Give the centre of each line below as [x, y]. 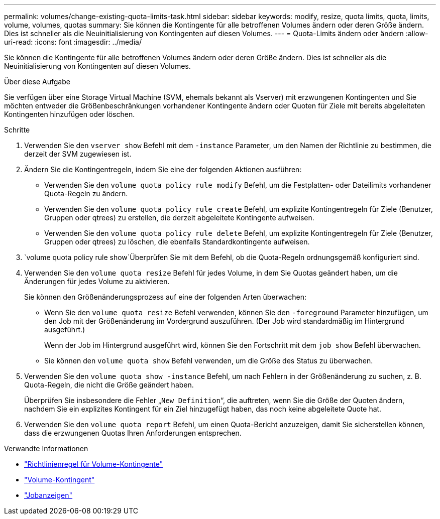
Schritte [17, 130]
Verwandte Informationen [46, 448]
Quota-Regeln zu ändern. [86, 193]
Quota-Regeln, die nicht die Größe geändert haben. [109, 385]
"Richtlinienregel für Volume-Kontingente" [94, 464]
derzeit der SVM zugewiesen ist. [78, 154]
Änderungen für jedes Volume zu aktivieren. [97, 281]
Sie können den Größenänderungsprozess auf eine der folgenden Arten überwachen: [165, 297]
